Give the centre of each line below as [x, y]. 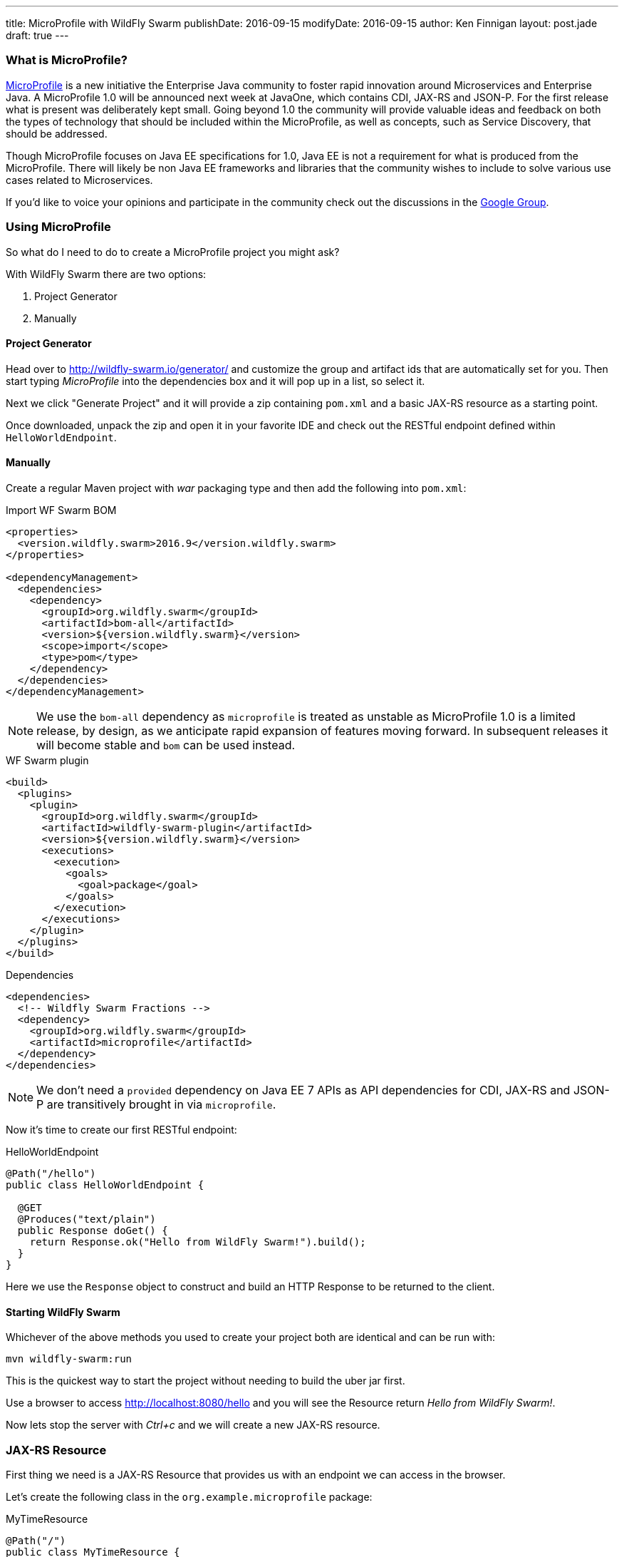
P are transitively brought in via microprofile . [156, 1104]
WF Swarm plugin [47, 760]
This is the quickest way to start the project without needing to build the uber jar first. [206, 1381]
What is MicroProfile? [67, 60]
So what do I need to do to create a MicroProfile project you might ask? [173, 252]
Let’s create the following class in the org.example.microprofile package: [189, 1496]
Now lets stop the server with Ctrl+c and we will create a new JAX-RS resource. [193, 1425]
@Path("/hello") [51, 1173]
